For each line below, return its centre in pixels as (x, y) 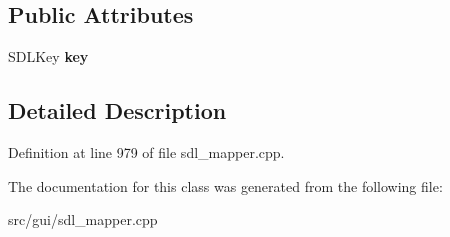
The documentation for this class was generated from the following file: (225, 185)
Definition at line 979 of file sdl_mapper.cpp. (146, 152)
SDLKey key (48, 56)
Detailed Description (117, 110)
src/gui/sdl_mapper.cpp (83, 219)
